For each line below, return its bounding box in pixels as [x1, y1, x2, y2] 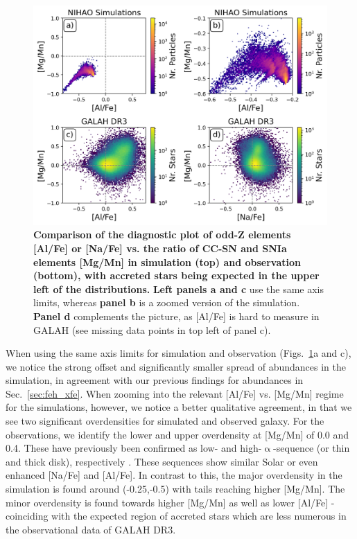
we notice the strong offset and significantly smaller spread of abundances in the [6, 359, 346, 373]
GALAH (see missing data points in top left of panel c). [33, 322, 271, 337]
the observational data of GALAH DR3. [6, 522, 176, 536]
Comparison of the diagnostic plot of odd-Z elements [33, 227, 291, 242]
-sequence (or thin [273, 441, 350, 455]
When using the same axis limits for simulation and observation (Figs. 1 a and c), [6, 346, 351, 360]
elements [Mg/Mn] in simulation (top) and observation [33, 254, 302, 269]
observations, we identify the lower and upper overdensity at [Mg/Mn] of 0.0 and [6, 427, 349, 441]
